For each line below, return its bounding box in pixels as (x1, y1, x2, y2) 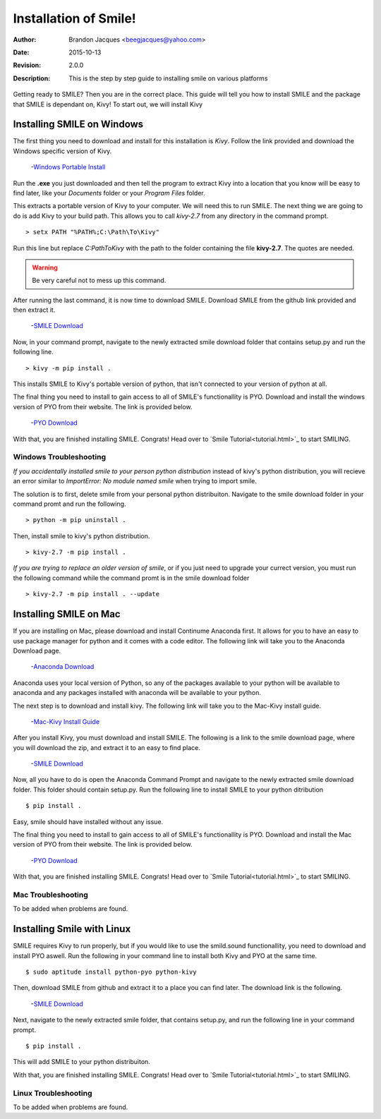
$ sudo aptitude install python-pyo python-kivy (25, 968, 197, 976)
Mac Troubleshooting (13, 890, 88, 900)
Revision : (13, 61, 42, 70)
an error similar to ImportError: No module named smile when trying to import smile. (13, 477, 257, 485)
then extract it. (13, 306, 56, 314)
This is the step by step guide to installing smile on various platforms (68, 74, 268, 83)
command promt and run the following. (13, 500, 126, 508)
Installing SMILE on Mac (13, 608, 121, 620)
